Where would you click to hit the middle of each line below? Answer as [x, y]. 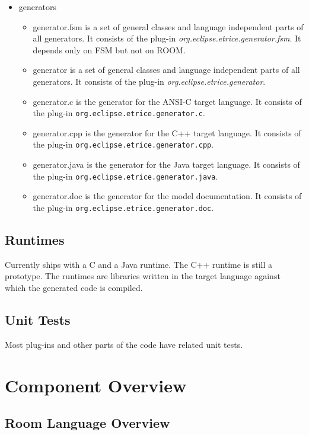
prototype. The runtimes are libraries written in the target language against [143, 276]
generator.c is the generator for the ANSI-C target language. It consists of [167, 101]
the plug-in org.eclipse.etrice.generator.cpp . [123, 144]
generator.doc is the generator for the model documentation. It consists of [167, 196]
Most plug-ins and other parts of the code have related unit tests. [124, 344]
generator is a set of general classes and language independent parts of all [166, 70]
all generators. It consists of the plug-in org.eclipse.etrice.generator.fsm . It [167, 38]
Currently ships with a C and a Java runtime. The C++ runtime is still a [138, 264]
